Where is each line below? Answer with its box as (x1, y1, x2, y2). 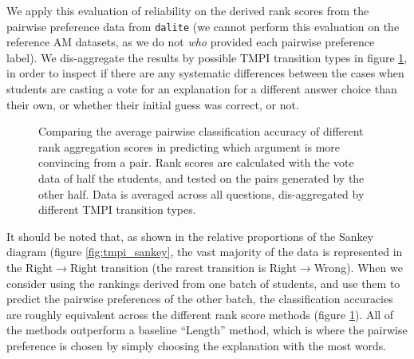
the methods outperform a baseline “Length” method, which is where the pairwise (6, 322, 408, 338)
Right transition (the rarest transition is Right (69, 258, 297, 275)
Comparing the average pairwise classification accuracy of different (38, 123, 364, 140)
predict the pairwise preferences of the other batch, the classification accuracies (6, 290, 393, 307)
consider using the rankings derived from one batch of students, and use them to (6, 274, 400, 291)
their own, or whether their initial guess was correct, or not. (6, 96, 299, 112)
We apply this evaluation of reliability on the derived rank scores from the (6, 2, 369, 18)
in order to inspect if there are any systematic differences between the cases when (6, 65, 404, 81)
